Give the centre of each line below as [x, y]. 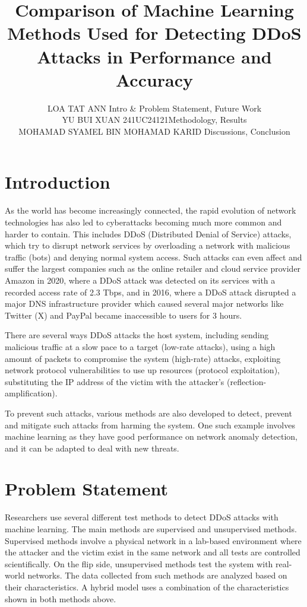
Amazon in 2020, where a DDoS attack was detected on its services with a [140, 280]
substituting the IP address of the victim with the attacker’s [115, 381]
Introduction [58, 182]
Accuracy [154, 79]
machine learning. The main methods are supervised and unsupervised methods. [151, 529]
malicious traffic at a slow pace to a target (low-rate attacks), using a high [140, 346]
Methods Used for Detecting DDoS [154, 33]
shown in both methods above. [61, 598]
